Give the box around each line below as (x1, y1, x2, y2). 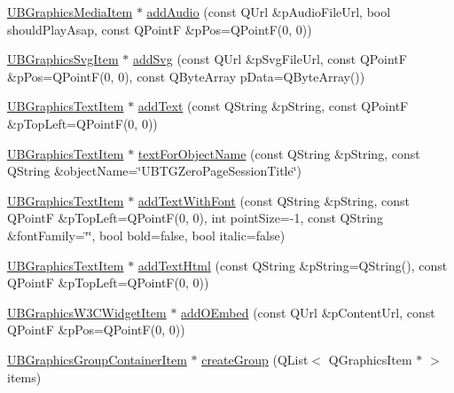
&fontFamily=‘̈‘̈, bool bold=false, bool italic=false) (7, 225, 286, 244)
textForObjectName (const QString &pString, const (137, 144, 420, 162)
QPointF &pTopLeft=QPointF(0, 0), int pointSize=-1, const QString (7, 208, 383, 227)
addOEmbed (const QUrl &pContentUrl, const (181, 303, 435, 321)
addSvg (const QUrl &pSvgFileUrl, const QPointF (132, 50, 407, 68)
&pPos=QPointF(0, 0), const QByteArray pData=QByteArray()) (7, 67, 365, 85)
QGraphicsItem (328, 350, 412, 368)
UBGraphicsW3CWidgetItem (7, 303, 167, 321)
